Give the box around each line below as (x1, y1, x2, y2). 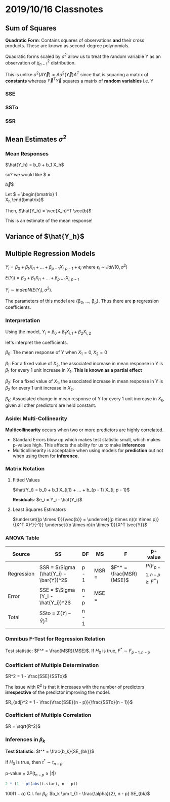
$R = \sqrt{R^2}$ (5, 723, 41, 729)
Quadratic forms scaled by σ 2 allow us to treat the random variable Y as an (5, 52, 161, 59)
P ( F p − (145, 562, 160, 570)
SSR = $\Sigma (39, 564, 75, 571)
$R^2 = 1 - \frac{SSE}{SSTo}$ (5, 673, 67, 679)
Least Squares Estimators (12, 506, 66, 512)
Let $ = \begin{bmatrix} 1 (5, 191, 58, 197)
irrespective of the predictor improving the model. (5, 689, 110, 695)
